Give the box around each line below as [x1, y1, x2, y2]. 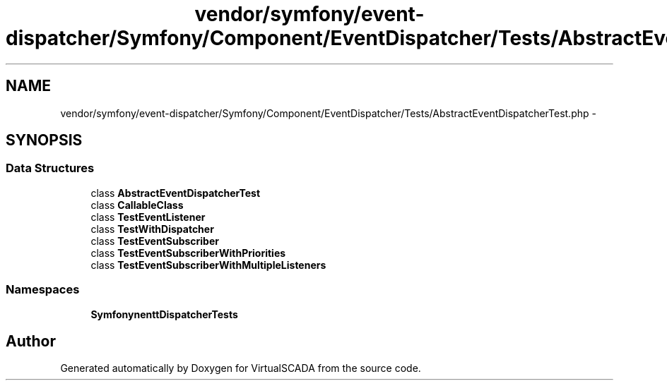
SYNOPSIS [6, 131, 83, 150]
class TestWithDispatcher [90, 222, 214, 235]
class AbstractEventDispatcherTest [90, 186, 261, 199]
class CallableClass [90, 198, 184, 211]
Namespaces [6, 282, 80, 297]
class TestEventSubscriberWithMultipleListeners [90, 258, 326, 271]
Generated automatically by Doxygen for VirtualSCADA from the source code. [60, 362, 421, 375]
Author [6, 332, 56, 350]
